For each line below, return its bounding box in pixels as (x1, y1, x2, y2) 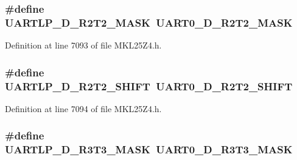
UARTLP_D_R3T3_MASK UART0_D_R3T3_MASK (5, 142, 293, 157)
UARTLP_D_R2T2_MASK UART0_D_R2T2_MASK (5, 15, 293, 30)
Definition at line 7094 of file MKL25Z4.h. (5, 102, 162, 115)
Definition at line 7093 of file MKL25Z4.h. (5, 39, 162, 52)
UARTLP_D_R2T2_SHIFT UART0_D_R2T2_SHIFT (5, 78, 293, 93)
